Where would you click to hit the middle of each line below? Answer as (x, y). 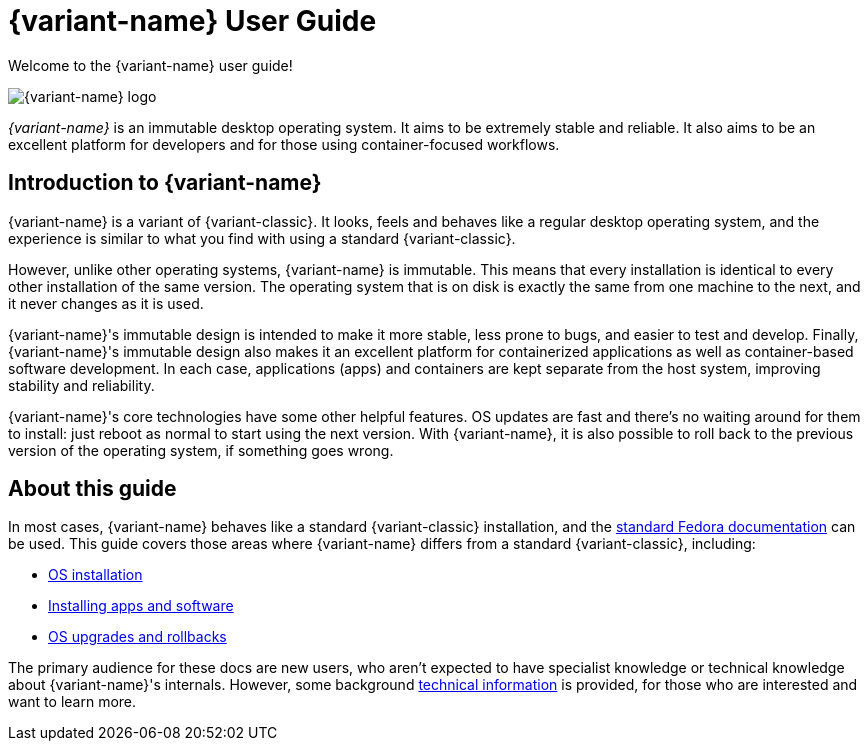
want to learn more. (72, 702)
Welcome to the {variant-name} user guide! (150, 65)
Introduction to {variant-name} (165, 183)
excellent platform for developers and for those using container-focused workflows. (284, 144)
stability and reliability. (81, 385)
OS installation (95, 575)
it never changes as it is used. (106, 303)
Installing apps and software (141, 606)
